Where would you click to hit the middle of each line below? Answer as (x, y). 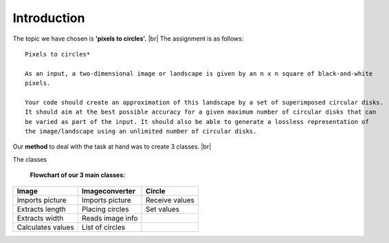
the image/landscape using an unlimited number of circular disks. (141, 131)
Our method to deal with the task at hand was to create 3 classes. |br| (112, 147)
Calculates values (46, 227)
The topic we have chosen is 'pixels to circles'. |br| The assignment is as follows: (128, 39)
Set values (163, 209)
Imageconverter (108, 191)
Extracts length (41, 209)
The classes (30, 159)
